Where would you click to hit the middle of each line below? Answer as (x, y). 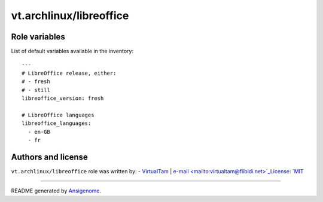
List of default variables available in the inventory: (72, 51)
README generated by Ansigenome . (56, 191)
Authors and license (49, 157)
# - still (36, 90)
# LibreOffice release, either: (69, 73)
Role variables (38, 37)
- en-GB (39, 132)
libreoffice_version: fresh (63, 98)
